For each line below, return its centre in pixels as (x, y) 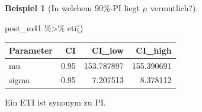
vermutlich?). (174, 8)
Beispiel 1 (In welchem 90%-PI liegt (72, 8)
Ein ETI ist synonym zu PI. (55, 102)
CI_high (154, 50)
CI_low (108, 50)
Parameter (31, 50)
